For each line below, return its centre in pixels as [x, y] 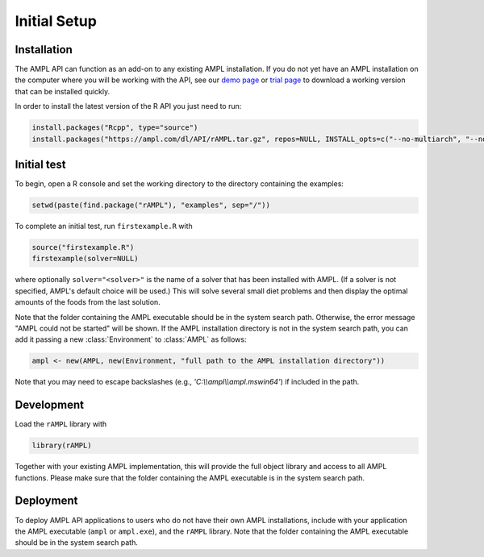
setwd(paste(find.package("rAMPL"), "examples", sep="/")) [151, 205]
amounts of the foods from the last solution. [88, 302]
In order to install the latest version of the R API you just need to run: [128, 106]
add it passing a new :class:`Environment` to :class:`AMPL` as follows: [131, 339]
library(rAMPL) [62, 446]
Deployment [46, 501]
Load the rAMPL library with [61, 424]
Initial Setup [56, 21]
